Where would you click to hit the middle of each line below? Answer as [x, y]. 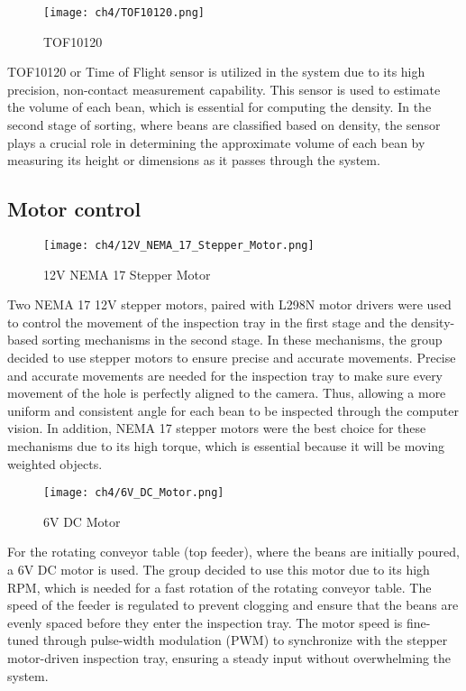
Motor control [74, 209]
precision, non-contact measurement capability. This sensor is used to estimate [224, 89]
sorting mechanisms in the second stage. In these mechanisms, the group [242, 340]
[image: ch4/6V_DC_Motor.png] [134, 493]
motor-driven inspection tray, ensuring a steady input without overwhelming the [229, 658]
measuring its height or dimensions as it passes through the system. [194, 160]
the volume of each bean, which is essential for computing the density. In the [219, 107]
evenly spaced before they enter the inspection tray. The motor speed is [205, 622]
